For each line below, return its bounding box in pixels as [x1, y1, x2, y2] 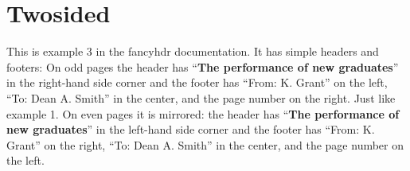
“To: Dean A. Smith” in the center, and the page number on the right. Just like [6, 89, 396, 106]
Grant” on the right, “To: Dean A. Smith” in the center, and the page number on [6, 136, 404, 153]
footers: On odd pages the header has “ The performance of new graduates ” [6, 58, 399, 75]
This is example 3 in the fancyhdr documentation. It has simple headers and [6, 43, 379, 60]
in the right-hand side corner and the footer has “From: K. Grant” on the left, [6, 74, 388, 91]
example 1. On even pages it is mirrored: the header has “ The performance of [6, 105, 400, 122]
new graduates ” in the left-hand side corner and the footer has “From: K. [6, 121, 375, 138]
